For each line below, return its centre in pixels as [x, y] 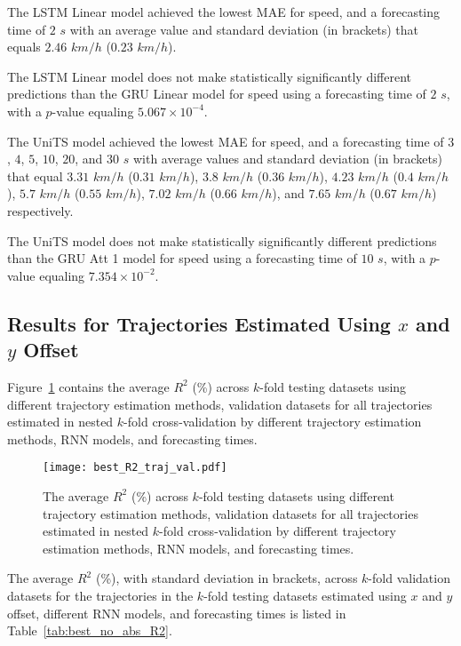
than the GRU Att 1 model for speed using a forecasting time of [182, 258]
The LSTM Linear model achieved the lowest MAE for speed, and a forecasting [224, 12]
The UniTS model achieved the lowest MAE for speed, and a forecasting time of [226, 141]
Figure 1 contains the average [88, 386]
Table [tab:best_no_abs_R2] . [90, 630]
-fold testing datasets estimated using [305, 595]
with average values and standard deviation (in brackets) [287, 159]
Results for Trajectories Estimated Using [199, 323]
